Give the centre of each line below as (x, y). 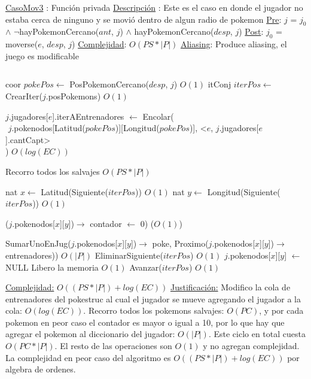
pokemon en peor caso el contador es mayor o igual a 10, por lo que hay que (145, 322)
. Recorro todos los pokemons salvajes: (154, 310)
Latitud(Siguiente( (74, 191)
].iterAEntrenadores (88, 116)
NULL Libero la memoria (52, 267)
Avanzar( (146, 267)
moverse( (22, 44)
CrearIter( (24, 95)
